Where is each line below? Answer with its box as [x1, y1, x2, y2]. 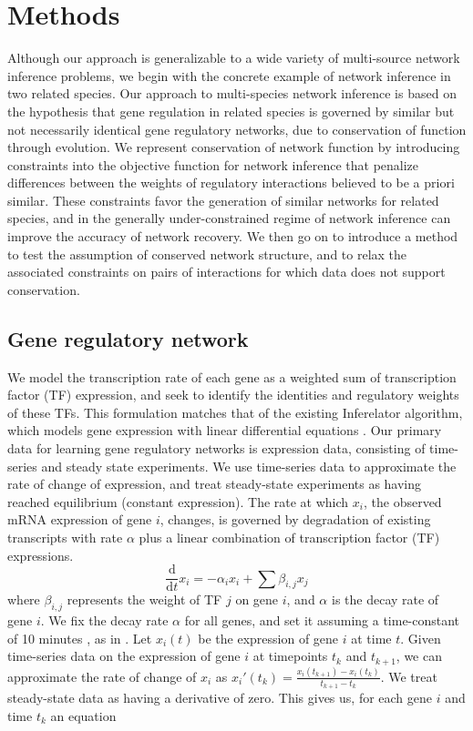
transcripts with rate [7, 527, 123, 546]
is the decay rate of [331, 590, 439, 609]
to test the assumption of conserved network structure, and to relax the [7, 244, 407, 263]
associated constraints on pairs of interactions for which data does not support [7, 262, 446, 281]
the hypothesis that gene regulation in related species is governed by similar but [7, 101, 455, 120]
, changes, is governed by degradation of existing [159, 510, 431, 529]
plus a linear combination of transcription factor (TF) [139, 527, 440, 546]
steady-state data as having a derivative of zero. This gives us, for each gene [7, 688, 433, 707]
